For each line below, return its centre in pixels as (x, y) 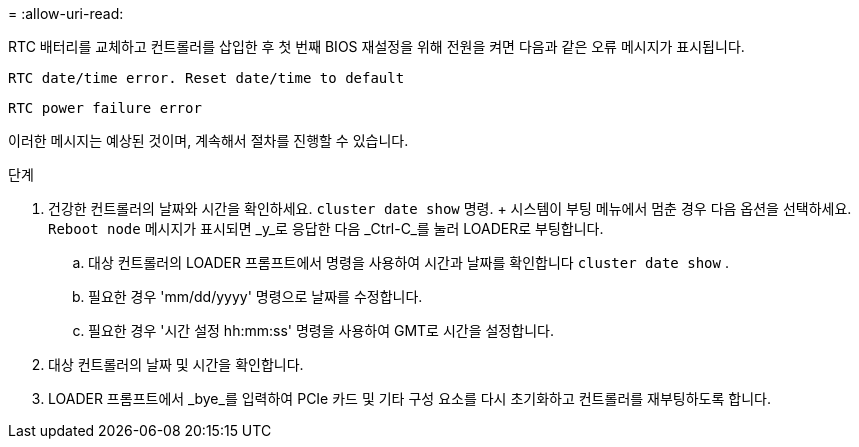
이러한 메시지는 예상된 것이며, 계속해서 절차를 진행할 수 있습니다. (208, 140)
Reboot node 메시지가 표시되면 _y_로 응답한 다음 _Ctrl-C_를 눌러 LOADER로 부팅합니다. (326, 228)
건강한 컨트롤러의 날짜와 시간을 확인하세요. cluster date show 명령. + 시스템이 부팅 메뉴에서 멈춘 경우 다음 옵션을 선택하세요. (450, 208)
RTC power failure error (105, 108)
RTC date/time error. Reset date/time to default (206, 78)
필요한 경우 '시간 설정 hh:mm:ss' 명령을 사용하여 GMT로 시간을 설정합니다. (321, 330)
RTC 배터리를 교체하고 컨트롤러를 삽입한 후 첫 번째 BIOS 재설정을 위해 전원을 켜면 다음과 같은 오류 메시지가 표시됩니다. (376, 46)
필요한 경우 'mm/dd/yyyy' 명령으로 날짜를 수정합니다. (255, 296)
